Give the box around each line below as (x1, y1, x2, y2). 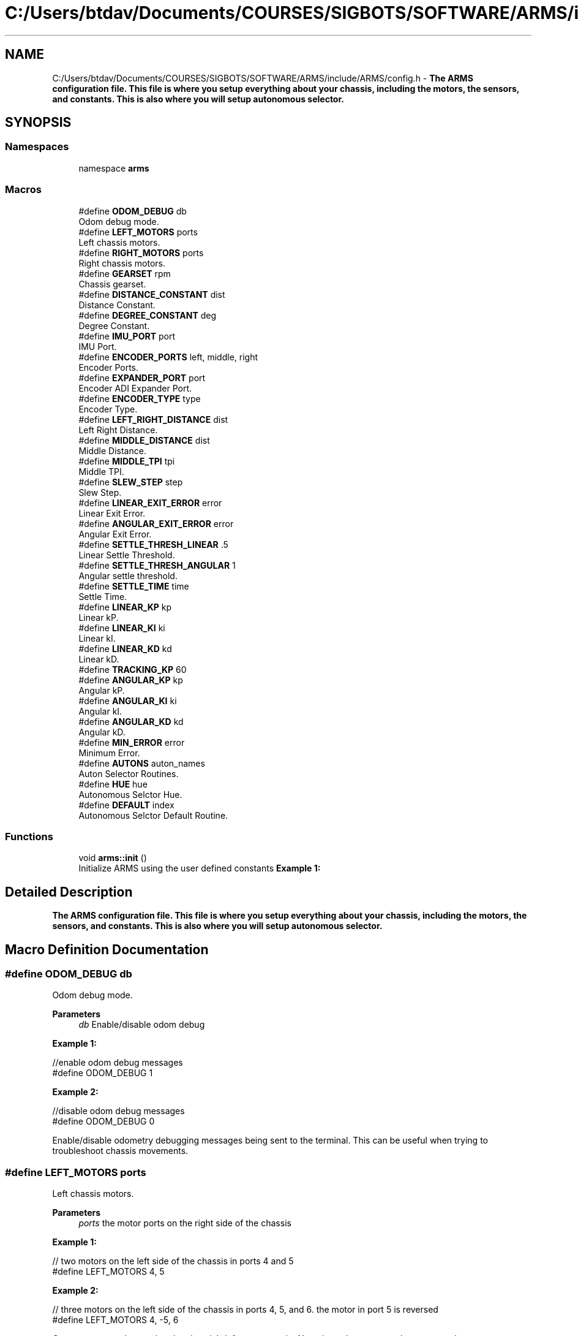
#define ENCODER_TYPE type (78, 393, 201, 404)
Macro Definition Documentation (5, 941, 209, 957)
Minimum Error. (78, 747, 140, 758)
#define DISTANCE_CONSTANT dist (78, 289, 225, 300)
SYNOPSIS (5, 115, 72, 131)
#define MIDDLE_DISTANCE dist (78, 435, 210, 446)
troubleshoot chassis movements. (52, 1145, 189, 1156)
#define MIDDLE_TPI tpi (78, 455, 175, 466)
